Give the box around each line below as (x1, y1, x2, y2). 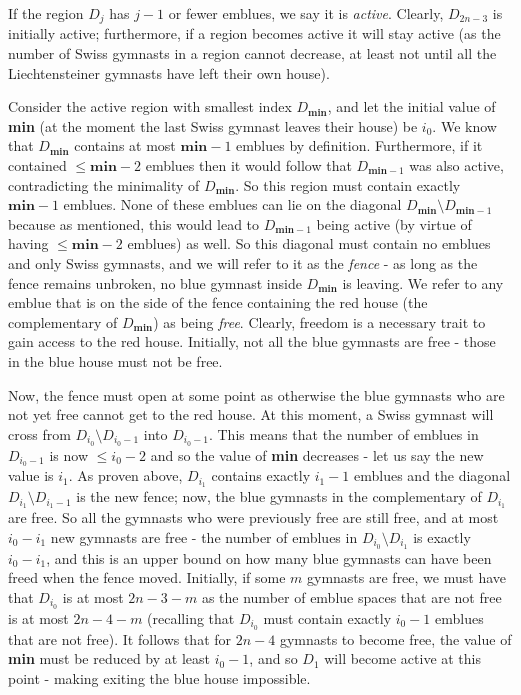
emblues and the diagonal (354, 465, 511, 486)
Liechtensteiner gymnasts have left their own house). (8, 62, 330, 83)
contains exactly (211, 465, 311, 486)
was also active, (409, 155, 504, 176)
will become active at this (324, 648, 482, 669)
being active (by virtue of (316, 213, 472, 234)
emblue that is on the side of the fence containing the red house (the (8, 292, 428, 313)
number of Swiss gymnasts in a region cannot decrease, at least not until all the (8, 43, 497, 64)
